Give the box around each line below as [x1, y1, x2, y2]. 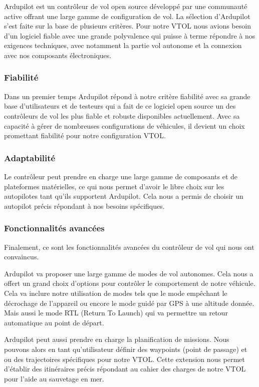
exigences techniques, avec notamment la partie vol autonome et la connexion [4, 40, 242, 51]
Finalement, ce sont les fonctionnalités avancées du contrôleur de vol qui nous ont [4, 241, 254, 252]
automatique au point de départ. [4, 317, 104, 327]
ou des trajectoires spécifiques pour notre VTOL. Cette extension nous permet [4, 353, 245, 364]
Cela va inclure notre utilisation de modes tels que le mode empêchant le [4, 287, 227, 298]
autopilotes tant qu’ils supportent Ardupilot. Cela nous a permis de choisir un [4, 191, 243, 201]
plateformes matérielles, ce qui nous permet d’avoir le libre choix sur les [4, 181, 224, 191]
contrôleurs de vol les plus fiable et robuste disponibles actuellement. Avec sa [4, 110, 240, 121]
